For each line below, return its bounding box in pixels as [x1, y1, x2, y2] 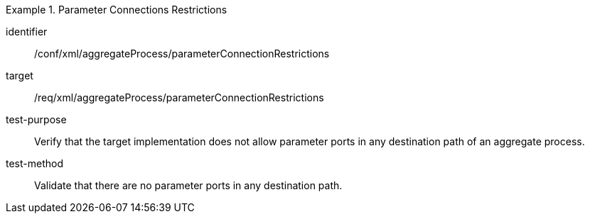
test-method [6, 157, 63, 169]
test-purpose [6, 113, 67, 125]
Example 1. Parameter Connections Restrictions [6, 4, 227, 16]
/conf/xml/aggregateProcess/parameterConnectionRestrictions [34, 47, 330, 60]
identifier [6, 26, 48, 38]
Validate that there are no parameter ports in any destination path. [34, 179, 343, 191]
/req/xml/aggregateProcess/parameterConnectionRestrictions [34, 91, 324, 103]
